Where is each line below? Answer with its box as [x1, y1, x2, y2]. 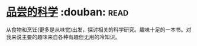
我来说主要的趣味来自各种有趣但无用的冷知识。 [6, 33, 120, 40]
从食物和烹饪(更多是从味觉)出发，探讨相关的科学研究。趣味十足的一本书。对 [6, 26, 192, 33]
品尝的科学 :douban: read [6, 5, 129, 19]
